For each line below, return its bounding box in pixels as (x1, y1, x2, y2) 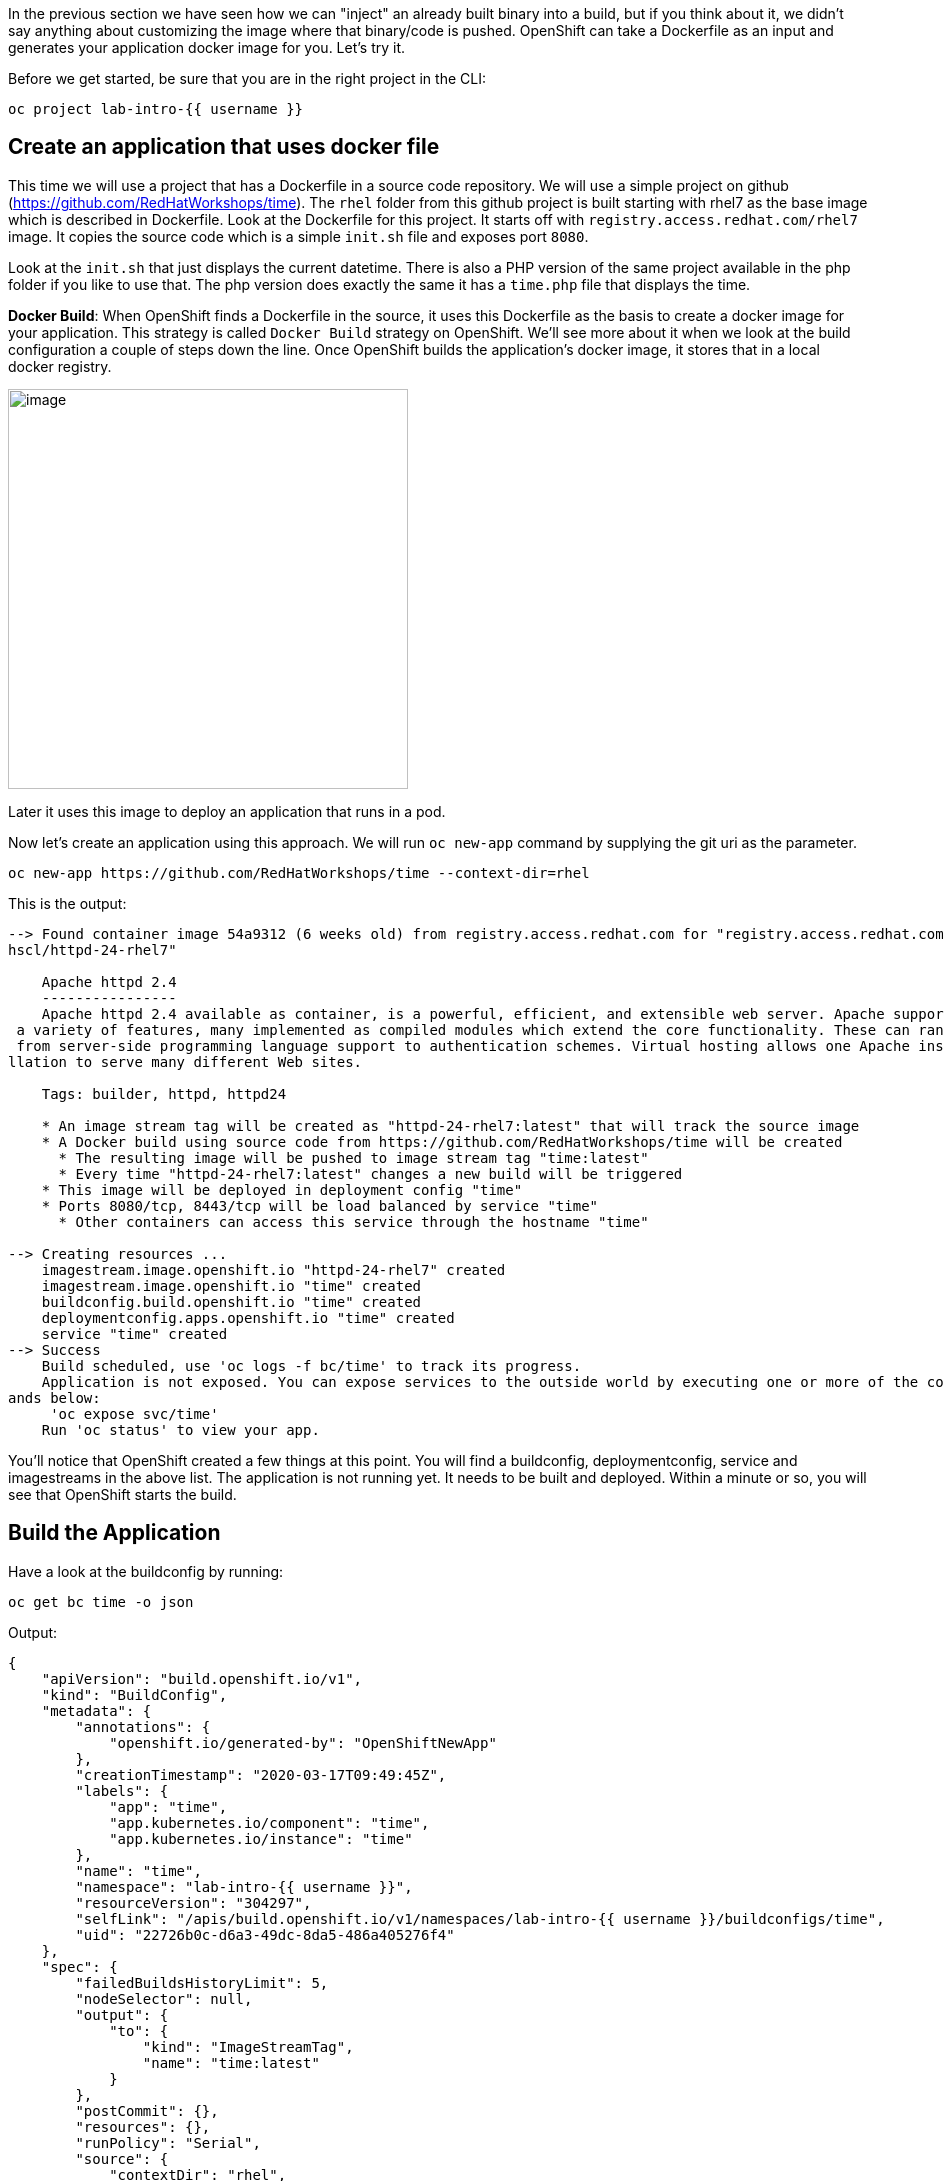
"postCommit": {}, (75, 2102, 219, 2119)
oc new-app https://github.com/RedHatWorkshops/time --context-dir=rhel (8, 864, 590, 881)
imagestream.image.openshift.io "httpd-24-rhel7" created (41, 1261, 506, 1278)
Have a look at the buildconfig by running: (8, 1562, 284, 1580)
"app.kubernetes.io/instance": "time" (109, 1830, 413, 1847)
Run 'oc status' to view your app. (41, 1421, 320, 1438)
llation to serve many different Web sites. (8, 1053, 363, 1070)
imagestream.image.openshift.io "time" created (41, 1277, 422, 1294)
